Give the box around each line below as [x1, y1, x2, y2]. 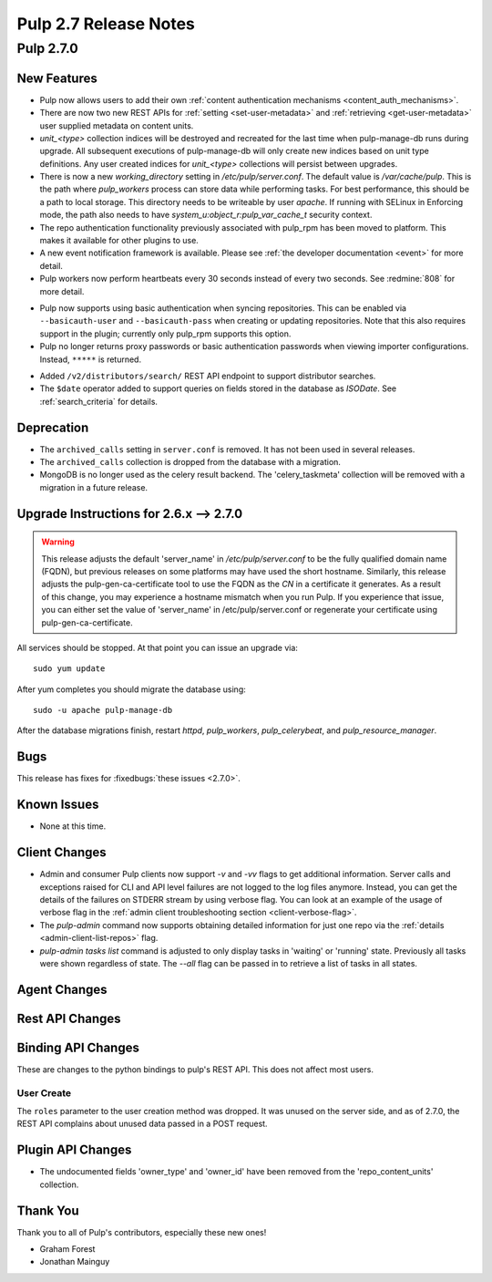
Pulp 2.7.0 [16, 40, 79, 57]
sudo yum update [33, 664, 106, 674]
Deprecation [16, 419, 89, 435]
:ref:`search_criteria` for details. [39, 396, 159, 407]
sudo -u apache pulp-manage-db [33, 705, 173, 716]
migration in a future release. [39, 481, 149, 492]
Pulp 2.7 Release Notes [16, 14, 196, 34]
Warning [41, 536, 75, 547]
